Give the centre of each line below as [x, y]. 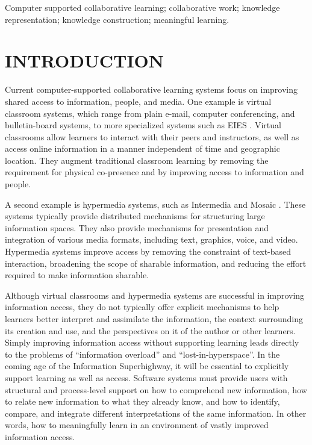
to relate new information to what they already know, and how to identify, [142, 401]
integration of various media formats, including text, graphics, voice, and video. [151, 239]
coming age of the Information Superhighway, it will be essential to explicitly [147, 366]
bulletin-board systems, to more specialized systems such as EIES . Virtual [143, 125]
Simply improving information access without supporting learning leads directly [152, 342]
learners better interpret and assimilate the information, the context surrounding [154, 319]
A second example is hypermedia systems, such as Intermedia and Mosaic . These [155, 204]
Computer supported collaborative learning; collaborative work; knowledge [142, 7]
